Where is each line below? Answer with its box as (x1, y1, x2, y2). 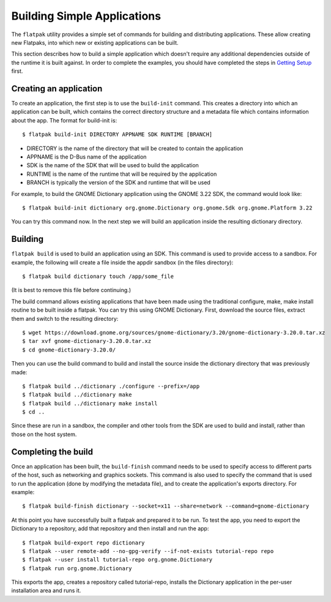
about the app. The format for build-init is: (11, 116, 117, 124)
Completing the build (11, 446, 93, 457)
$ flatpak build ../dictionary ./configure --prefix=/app (22, 383, 200, 389)
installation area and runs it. (11, 587, 81, 594)
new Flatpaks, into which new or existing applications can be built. (11, 39, 179, 46)
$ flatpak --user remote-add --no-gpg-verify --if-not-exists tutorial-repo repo (22, 547, 274, 554)
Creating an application (11, 83, 103, 94)
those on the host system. (11, 431, 77, 438)
